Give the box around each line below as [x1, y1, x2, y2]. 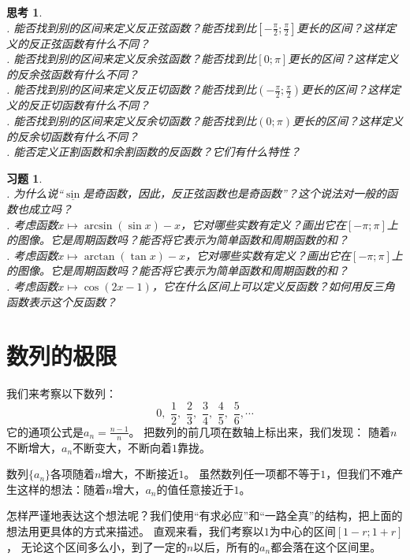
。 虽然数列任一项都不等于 [184, 465, 321, 482]
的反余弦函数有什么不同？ [6, 65, 139, 82]
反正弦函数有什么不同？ [28, 35, 150, 51]
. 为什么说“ [6, 185, 64, 202]
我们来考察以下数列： [6, 385, 117, 402]
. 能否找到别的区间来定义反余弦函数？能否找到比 [6, 50, 257, 67]
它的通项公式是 [6, 423, 84, 439]
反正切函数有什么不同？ [28, 97, 150, 113]
